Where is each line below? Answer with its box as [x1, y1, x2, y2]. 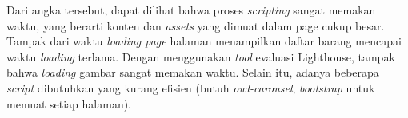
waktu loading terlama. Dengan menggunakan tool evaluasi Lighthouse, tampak [6, 48, 395, 65]
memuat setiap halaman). [6, 95, 132, 112]
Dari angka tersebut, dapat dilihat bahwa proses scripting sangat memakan [6, 2, 376, 18]
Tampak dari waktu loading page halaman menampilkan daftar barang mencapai [6, 33, 402, 49]
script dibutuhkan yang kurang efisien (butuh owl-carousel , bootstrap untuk [6, 79, 375, 96]
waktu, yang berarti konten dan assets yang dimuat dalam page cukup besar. [6, 17, 385, 33]
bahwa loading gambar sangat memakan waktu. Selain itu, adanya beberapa [6, 64, 379, 81]
